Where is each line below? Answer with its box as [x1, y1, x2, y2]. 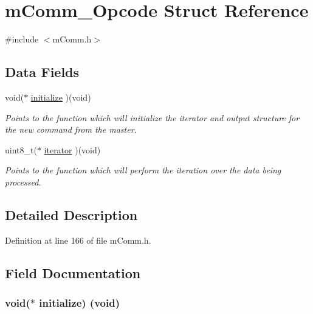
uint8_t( [5, 143, 37, 156]
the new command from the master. [5, 123, 137, 136]
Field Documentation [5, 263, 141, 282]
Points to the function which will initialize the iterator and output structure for [5, 111, 300, 124]
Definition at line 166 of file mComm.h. [5, 233, 151, 246]
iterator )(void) [44, 143, 101, 156]
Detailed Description [5, 205, 138, 224]
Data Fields [5, 62, 80, 81]
